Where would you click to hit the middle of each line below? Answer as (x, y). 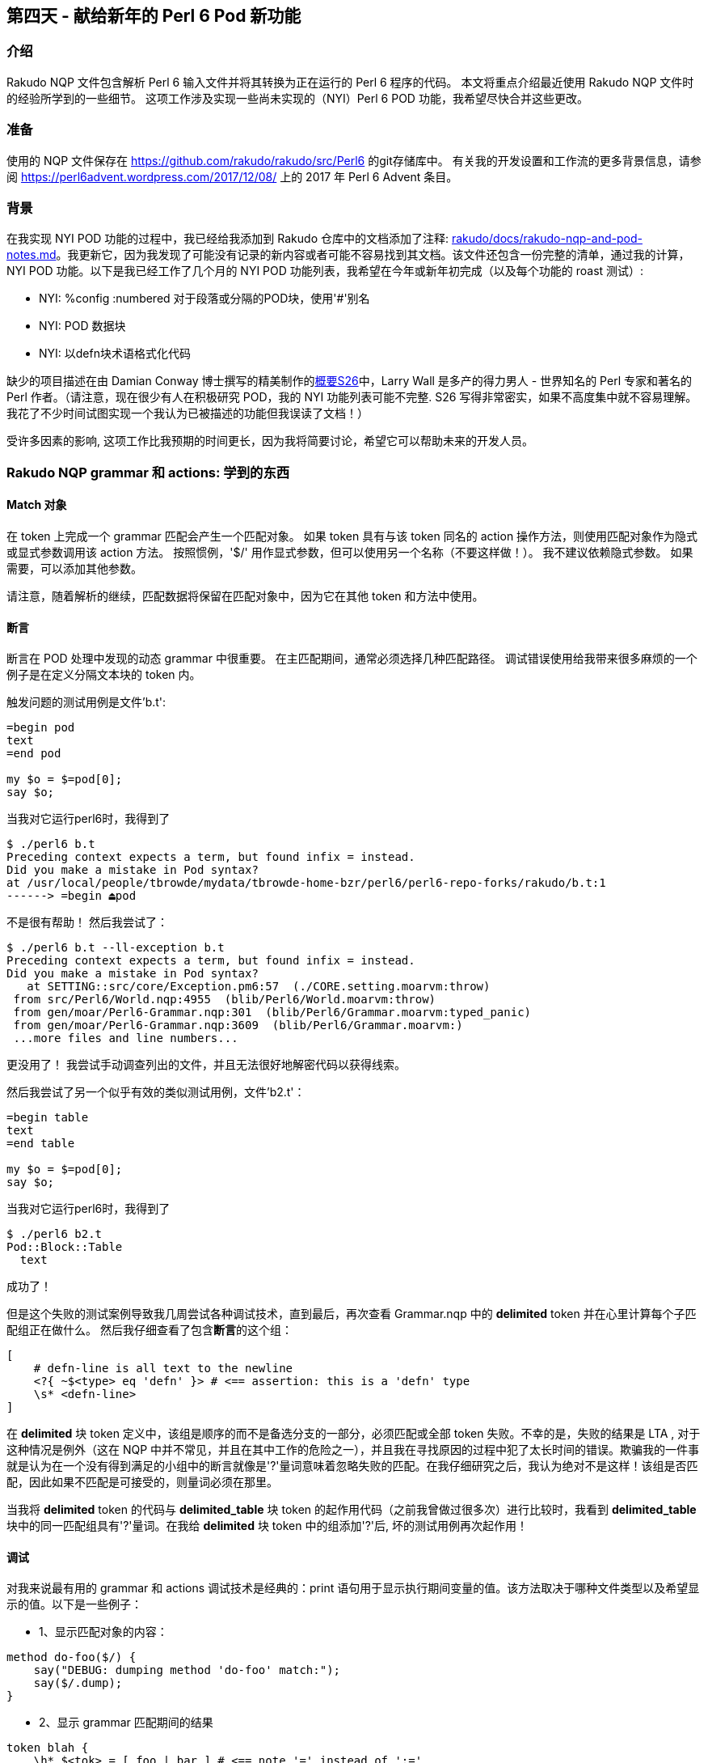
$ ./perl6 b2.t (55, 1234)
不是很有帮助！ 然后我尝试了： (87, 922)
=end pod (34, 754)
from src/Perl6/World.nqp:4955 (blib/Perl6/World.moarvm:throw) (225, 1000)
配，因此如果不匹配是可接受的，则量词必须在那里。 (142, 1482)
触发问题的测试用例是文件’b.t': (86, 702)
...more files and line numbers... (126, 1038)
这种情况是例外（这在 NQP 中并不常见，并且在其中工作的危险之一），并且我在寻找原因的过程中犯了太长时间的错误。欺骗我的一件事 (353, 1450)
